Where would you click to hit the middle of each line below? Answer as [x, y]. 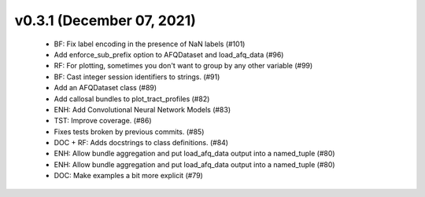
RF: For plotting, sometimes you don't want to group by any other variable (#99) [183, 66]
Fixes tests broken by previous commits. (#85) [129, 131]
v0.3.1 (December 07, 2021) [105, 20]
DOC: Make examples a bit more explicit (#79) [129, 176]
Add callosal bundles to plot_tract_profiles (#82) [132, 99]
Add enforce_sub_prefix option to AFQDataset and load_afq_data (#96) [169, 54]
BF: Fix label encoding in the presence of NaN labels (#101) [150, 44]
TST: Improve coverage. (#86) [103, 121]
